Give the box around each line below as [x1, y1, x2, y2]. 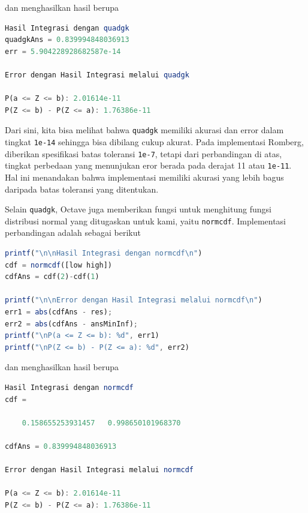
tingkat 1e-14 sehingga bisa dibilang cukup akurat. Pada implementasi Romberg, [5, 136, 304, 148]
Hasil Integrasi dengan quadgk [5, 23, 129, 32]
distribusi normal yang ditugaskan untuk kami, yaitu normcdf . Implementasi [5, 214, 286, 227]
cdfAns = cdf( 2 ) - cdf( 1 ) [5, 272, 99, 281]
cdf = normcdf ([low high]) [5, 260, 113, 269]
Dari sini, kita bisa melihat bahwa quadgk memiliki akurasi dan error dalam [5, 124, 284, 136]
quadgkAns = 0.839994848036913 [5, 35, 129, 44]
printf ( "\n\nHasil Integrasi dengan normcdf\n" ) [5, 249, 203, 258]
